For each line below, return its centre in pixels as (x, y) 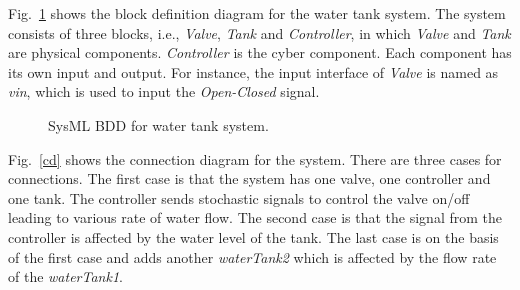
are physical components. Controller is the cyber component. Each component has (260, 52)
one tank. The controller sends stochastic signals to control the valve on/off (239, 197)
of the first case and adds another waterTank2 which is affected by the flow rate (252, 256)
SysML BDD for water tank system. (158, 124)
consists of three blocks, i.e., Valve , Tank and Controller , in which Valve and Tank (259, 32)
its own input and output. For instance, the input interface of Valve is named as (253, 71)
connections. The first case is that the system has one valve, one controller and (249, 178)
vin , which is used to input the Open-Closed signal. (164, 91)
